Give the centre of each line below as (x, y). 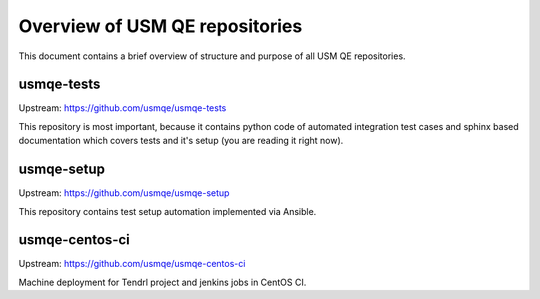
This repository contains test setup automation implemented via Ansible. (167, 211)
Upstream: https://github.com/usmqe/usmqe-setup (124, 193)
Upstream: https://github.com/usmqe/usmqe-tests (122, 108)
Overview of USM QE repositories (160, 26)
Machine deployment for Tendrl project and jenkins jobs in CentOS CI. (162, 282)
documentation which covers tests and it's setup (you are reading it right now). (181, 141)
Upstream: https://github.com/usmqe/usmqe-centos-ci (132, 264)
